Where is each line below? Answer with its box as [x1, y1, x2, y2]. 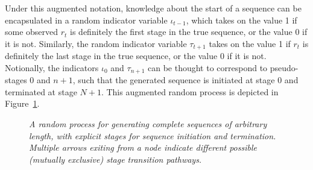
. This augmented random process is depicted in [101, 85, 279, 98]
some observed [5, 25, 58, 38]
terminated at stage [5, 85, 77, 98]
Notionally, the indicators [5, 61, 99, 74]
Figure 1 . [5, 97, 40, 110]
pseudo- [270, 61, 299, 74]
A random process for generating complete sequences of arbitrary [29, 118, 267, 130]
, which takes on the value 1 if [186, 13, 297, 26]
